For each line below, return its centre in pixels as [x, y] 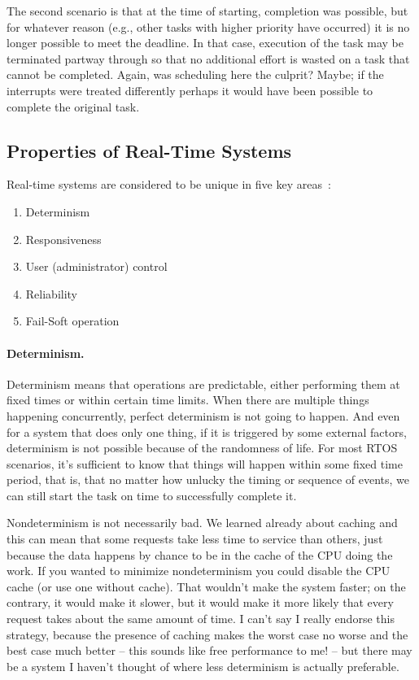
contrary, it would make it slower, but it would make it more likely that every [200, 602]
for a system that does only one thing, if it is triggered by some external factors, [207, 432]
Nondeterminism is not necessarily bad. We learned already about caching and [202, 523]
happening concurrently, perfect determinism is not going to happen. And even [203, 415]
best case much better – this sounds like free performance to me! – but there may [209, 650]
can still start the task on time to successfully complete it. [152, 495]
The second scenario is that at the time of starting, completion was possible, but [207, 11]
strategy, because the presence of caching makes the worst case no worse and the [207, 634]
